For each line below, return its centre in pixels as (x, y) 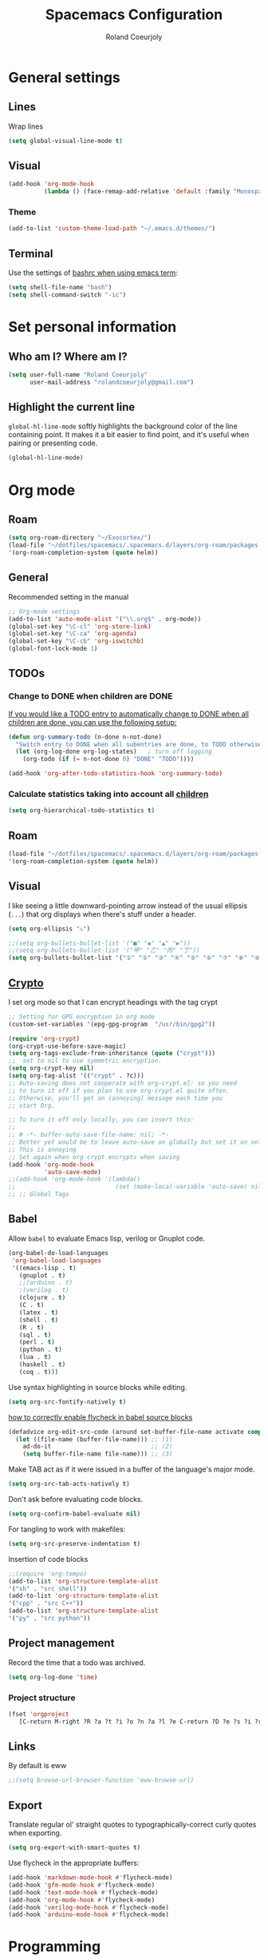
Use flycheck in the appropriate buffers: (74, 1863)
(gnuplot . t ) (42, 1275)
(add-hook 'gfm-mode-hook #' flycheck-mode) (82, 1885)
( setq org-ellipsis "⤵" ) (49, 929)
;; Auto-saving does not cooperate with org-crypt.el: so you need (123, 1083)
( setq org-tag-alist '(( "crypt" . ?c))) (77, 1076)
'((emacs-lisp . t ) (44, 1268)
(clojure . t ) (42, 1298)
